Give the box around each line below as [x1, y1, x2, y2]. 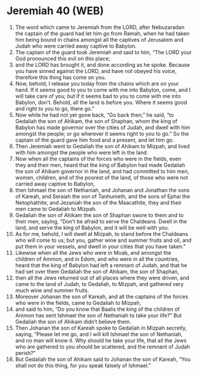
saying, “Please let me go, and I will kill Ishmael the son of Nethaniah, [15, 330, 183, 337]
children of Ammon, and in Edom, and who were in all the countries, [15, 255, 180, 262]
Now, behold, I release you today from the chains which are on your [15, 80, 179, 87]
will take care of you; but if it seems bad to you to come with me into [15, 93, 181, 100]
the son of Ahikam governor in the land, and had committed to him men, [15, 167, 190, 175]
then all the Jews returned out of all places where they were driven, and [15, 274, 190, 281]
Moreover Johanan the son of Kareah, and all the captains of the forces [15, 293, 189, 300]
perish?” [15, 349, 36, 356]
